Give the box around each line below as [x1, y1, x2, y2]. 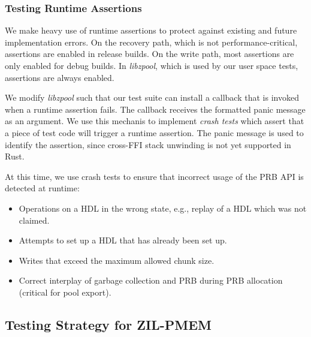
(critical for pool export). [19, 285, 111, 298]
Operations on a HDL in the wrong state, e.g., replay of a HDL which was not [19, 201, 307, 214]
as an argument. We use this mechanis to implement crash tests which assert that [5, 115, 304, 127]
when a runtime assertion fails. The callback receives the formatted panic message [5, 103, 306, 115]
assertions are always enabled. [5, 71, 114, 83]
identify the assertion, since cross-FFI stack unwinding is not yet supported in [5, 138, 291, 151]
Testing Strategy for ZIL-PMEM [5, 315, 212, 333]
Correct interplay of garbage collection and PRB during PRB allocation [19, 274, 283, 287]
